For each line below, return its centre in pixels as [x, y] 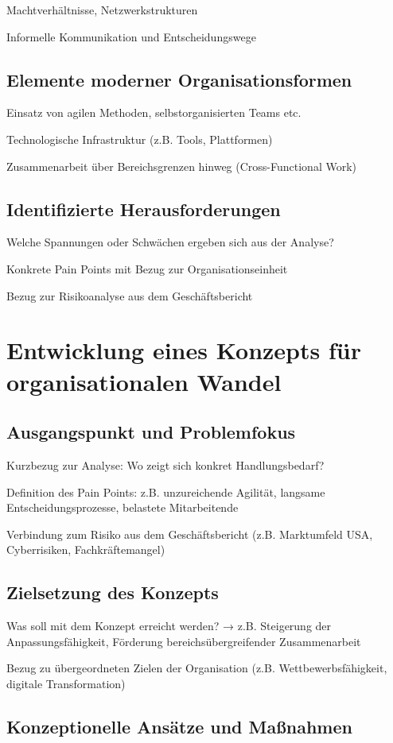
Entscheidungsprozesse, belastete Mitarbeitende [123, 507]
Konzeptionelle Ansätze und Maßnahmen [179, 726]
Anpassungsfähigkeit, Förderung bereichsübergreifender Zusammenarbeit [184, 641]
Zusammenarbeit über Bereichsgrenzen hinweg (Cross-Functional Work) [181, 166]
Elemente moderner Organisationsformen [179, 79]
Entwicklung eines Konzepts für [184, 350]
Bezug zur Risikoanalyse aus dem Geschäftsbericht [130, 295]
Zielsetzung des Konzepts [113, 592]
